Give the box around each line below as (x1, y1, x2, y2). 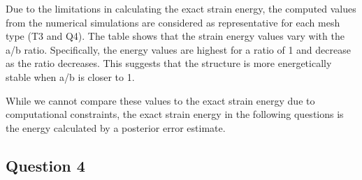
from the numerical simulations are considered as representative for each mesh (6, 15, 340, 29)
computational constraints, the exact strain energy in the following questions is (6, 107, 344, 121)
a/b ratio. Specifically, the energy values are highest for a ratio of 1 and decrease (6, 42, 351, 57)
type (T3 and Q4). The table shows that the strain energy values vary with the (6, 29, 345, 43)
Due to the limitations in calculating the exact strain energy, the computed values (6, 1, 356, 15)
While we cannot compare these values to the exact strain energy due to (6, 93, 315, 107)
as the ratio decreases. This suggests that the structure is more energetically (6, 56, 332, 70)
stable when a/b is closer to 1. (6, 69, 135, 84)
